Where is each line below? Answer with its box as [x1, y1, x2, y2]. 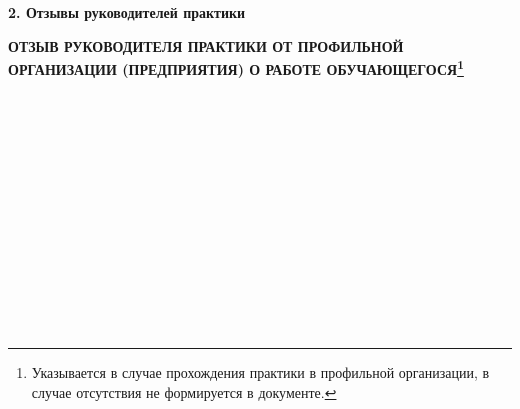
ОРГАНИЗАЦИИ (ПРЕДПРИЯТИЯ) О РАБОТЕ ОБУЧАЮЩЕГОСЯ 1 [8, 56, 464, 79]
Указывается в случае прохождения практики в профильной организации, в [31, 362, 490, 383]
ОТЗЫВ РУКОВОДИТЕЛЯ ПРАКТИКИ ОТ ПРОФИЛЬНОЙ [8, 35, 404, 56]
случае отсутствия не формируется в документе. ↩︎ [31, 381, 337, 402]
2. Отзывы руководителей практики [8, 2, 246, 22]
